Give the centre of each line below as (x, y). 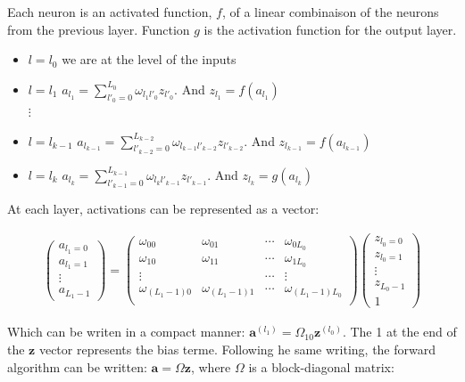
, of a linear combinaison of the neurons (330, 12)
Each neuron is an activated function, (110, 12)
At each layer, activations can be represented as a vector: (163, 208)
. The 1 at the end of (399, 332)
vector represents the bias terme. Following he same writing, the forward (237, 349)
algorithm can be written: (77, 366)
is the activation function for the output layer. (330, 29)
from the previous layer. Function (99, 29)
